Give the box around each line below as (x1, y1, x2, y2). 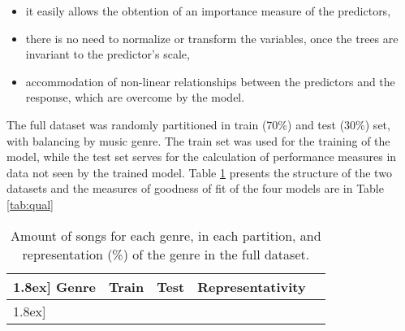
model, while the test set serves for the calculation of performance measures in (6, 148, 397, 165)
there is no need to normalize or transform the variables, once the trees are (25, 29, 399, 46)
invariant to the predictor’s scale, (25, 46, 190, 63)
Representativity (197, 277, 306, 296)
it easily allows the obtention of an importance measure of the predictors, (25, 2, 391, 19)
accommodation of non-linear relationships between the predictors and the (25, 72, 395, 89)
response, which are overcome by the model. (25, 89, 245, 106)
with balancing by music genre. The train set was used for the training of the (6, 132, 390, 149)
